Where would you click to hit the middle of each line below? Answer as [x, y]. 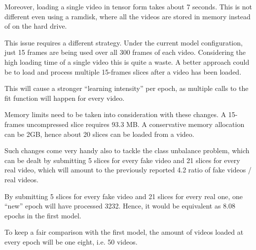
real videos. [21, 179]
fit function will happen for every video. [65, 98]
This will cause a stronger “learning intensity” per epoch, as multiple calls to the [127, 88]
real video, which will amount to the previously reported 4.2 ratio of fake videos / [128, 170]
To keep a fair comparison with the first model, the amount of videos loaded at [124, 232]
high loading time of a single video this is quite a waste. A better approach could [127, 62]
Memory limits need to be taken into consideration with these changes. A [115, 114]
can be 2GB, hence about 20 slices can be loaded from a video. [99, 134]
